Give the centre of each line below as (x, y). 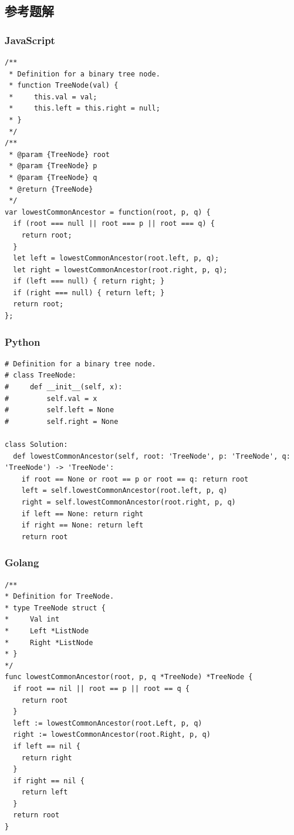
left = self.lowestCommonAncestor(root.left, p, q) (124, 491)
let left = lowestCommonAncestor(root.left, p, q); (116, 258)
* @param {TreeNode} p (53, 166)
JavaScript (30, 40)
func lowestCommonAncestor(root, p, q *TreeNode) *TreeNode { (129, 677)
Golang (22, 562)
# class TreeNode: (40, 375)
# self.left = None (60, 410)
